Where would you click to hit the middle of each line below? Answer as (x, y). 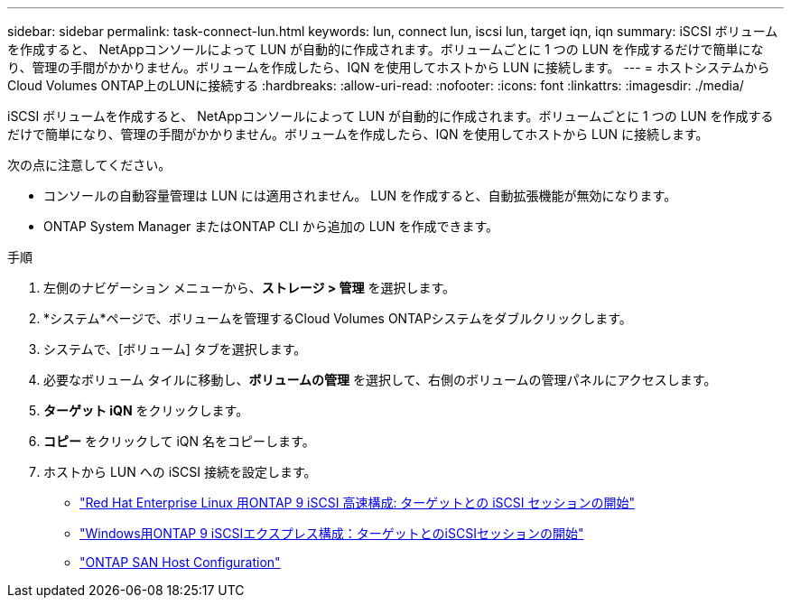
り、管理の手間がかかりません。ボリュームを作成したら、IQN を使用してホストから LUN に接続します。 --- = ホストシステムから (389, 67)
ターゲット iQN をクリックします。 (146, 410)
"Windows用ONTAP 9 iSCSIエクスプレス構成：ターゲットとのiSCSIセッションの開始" (332, 533)
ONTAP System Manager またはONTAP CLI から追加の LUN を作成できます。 (271, 226)
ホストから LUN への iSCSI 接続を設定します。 (180, 472)
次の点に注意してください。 (89, 165)
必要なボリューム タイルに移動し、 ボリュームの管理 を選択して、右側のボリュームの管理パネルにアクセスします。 (380, 380)
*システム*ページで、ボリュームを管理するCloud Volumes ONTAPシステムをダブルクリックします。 (338, 318)
